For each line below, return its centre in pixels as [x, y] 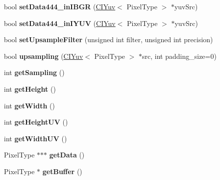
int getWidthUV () [36, 138]
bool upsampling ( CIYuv [44, 56]
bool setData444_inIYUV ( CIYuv [60, 23]
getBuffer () [62, 171]
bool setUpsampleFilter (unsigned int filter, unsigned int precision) [109, 39]
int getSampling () [34, 72]
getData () [67, 155]
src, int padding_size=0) [179, 56]
